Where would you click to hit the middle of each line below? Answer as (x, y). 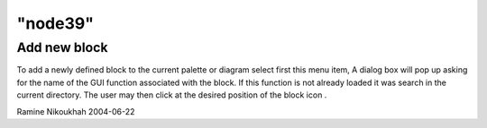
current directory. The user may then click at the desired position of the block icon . (172, 95)
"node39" (55, 23)
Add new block (62, 47)
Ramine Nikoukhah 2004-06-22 (76, 111)
